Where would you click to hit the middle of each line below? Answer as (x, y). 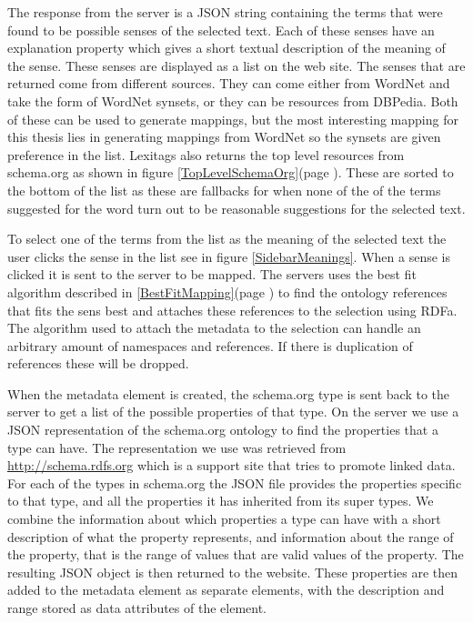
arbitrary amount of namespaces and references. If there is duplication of (210, 345)
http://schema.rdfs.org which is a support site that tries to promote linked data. (231, 465)
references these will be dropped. (98, 363)
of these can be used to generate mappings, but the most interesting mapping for (233, 119)
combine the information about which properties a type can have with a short (224, 519)
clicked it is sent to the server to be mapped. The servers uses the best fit (212, 274)
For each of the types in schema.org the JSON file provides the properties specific (235, 482)
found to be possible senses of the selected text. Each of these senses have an (221, 30)
